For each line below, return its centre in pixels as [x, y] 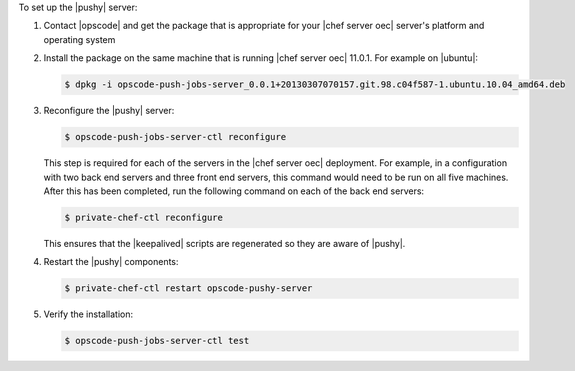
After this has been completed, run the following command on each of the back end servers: [234, 191]
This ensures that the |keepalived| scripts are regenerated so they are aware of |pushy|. [224, 243]
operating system [79, 39]
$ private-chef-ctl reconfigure [144, 217]
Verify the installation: [88, 314]
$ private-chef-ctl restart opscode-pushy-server [188, 288]
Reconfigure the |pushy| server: [109, 111]
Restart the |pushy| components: [111, 262]
